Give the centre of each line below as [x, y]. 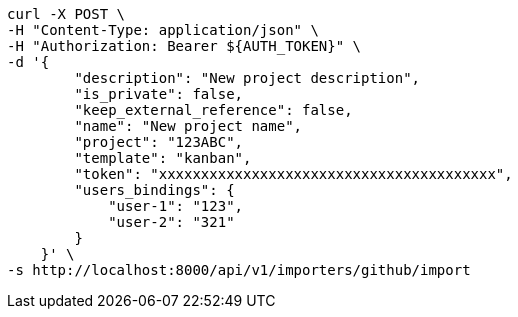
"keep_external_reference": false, [213, 110]
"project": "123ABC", [159, 142]
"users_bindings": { [154, 190]
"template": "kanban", [163, 158]
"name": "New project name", [188, 126]
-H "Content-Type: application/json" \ [163, 30]
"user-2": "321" [171, 222]
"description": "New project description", [247, 78]
